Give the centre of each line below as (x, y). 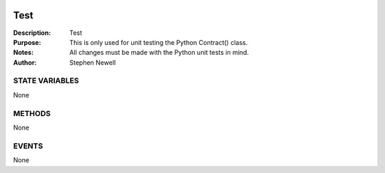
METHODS (32, 113)
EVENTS (28, 146)
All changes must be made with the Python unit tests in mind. (159, 53)
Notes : (24, 53)
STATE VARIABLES (46, 80)
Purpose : (27, 42)
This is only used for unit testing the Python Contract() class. (159, 42)
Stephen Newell (93, 62)
